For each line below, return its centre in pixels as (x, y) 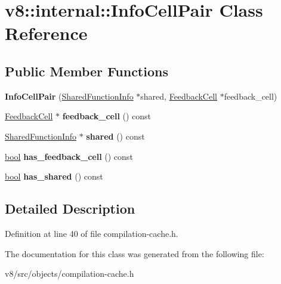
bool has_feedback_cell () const (69, 156)
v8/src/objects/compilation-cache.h (70, 274)
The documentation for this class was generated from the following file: (135, 253)
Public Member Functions (87, 71)
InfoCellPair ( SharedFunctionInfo (69, 96)
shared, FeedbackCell (179, 96)
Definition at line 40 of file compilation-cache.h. (92, 233)
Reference (46, 33)
